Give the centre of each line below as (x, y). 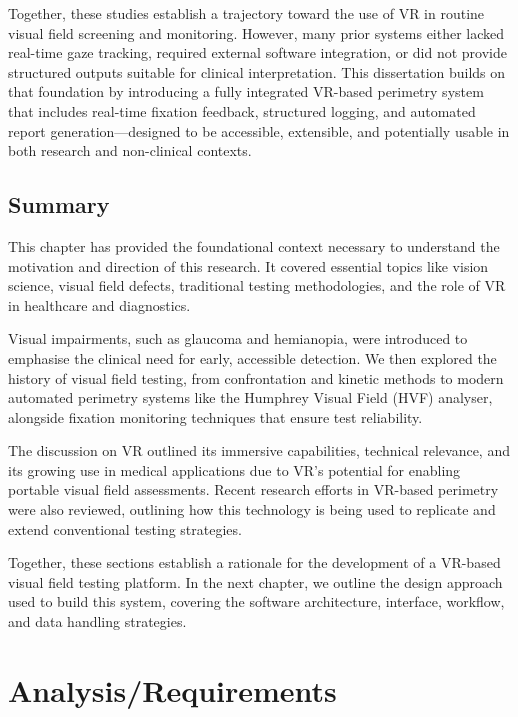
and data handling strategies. (97, 621)
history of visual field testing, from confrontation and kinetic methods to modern (256, 377)
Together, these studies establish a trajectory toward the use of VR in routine (246, 13)
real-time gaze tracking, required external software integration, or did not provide (257, 52)
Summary (59, 204)
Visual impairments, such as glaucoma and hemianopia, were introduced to (238, 338)
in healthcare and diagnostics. (99, 304)
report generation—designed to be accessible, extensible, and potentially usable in (259, 130)
